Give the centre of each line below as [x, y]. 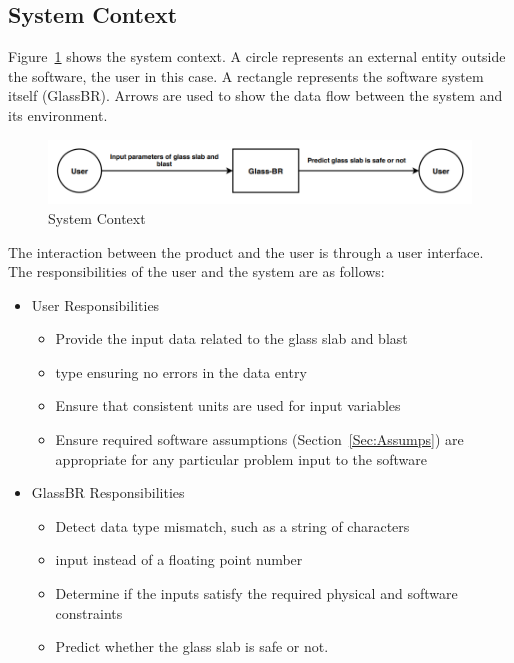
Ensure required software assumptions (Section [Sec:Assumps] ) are [259, 439]
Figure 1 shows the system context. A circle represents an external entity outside [257, 56]
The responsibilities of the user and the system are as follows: [196, 271]
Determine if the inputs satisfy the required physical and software [256, 593]
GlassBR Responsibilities [108, 492]
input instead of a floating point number [179, 559]
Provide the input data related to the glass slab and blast [231, 338]
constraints [89, 612]
